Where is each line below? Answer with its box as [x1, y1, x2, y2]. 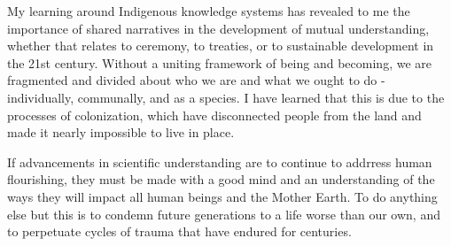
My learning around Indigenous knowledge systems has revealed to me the [7, 2, 410, 19]
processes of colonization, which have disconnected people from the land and [7, 105, 422, 124]
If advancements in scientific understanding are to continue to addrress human [7, 152, 432, 171]
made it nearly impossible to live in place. [7, 123, 235, 142]
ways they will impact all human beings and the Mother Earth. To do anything [7, 187, 438, 205]
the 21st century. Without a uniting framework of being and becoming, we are [7, 53, 432, 72]
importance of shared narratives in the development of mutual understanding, [7, 19, 430, 37]
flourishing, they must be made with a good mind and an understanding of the [7, 170, 435, 188]
